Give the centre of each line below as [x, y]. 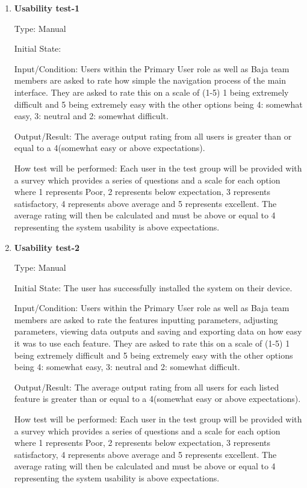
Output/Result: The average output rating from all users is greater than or [153, 136]
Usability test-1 [47, 8]
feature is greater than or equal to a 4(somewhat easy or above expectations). [157, 399]
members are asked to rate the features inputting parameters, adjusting [146, 319]
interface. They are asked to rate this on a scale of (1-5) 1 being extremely [151, 92]
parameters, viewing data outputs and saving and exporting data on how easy [158, 331]
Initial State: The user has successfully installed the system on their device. [153, 287]
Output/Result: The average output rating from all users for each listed [147, 387]
